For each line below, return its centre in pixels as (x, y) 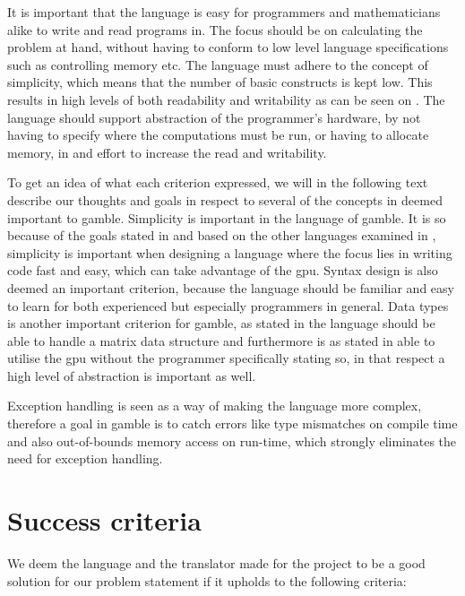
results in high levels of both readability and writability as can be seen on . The (226, 99)
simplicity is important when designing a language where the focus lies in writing (230, 252)
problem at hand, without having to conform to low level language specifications (228, 47)
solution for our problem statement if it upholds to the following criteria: (207, 580)
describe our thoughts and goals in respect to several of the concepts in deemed (225, 199)
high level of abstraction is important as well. (132, 375)
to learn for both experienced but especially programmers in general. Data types (228, 305)
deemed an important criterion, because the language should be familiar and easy (231, 287)
